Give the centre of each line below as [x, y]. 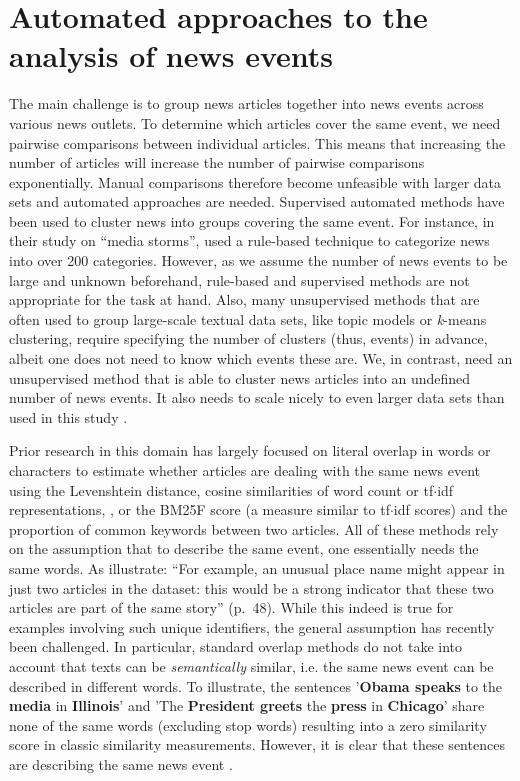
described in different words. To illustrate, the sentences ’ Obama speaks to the [256, 685]
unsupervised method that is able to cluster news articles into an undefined [240, 377]
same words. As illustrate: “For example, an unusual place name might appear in [257, 567]
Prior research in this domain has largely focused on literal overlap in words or [250, 450]
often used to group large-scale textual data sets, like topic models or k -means [248, 318]
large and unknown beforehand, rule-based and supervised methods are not [239, 279]
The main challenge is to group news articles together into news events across [246, 103]
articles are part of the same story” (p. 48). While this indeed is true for [231, 607]
